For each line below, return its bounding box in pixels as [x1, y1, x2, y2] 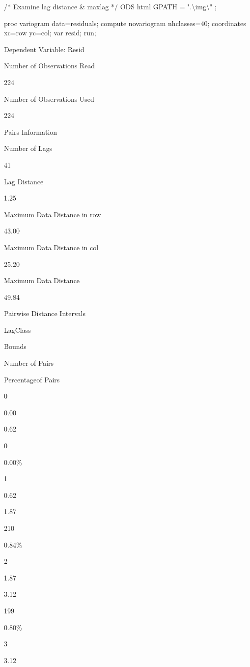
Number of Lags [4, 143, 53, 153]
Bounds [4, 341, 27, 351]
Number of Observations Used [4, 93, 94, 104]
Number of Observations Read [4, 60, 95, 71]
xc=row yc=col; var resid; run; [4, 28, 96, 38]
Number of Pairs [4, 358, 54, 368]
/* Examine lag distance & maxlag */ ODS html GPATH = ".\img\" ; [4, 1, 217, 11]
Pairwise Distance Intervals [4, 308, 85, 319]
